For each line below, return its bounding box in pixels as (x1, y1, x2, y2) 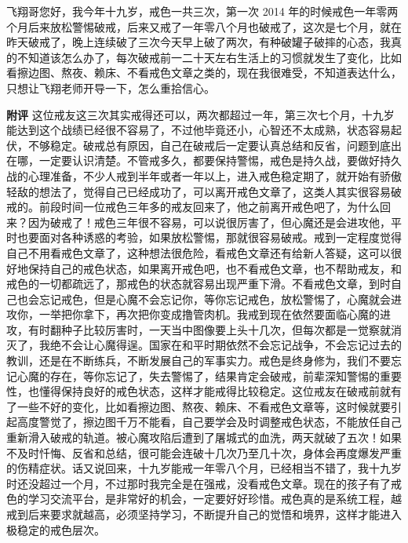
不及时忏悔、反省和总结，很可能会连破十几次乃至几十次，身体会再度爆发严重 (6, 444, 402, 461)
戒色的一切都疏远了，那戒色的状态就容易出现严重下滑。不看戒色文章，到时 (6, 275, 391, 292)
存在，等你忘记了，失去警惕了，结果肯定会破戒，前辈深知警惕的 (49, 367, 380, 384)
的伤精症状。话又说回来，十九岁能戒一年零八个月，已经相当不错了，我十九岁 (6, 460, 402, 476)
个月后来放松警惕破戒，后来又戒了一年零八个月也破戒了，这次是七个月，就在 (6, 18, 402, 35)
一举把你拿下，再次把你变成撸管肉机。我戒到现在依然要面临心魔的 (38, 306, 380, 323)
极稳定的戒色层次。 (6, 521, 105, 538)
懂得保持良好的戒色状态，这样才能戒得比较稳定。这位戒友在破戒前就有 (38, 383, 402, 399)
